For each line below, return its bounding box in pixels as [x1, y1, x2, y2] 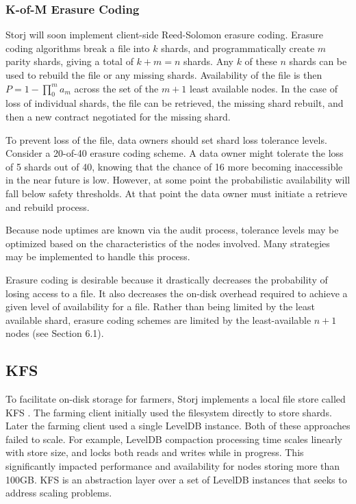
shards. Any [183, 54, 233, 68]
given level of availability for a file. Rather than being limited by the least [5, 299, 315, 314]
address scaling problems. [5, 486, 112, 500]
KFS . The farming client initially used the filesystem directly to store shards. [5, 405, 332, 419]
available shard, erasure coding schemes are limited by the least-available [5, 312, 311, 327]
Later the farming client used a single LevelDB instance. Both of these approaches [5, 418, 351, 433]
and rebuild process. [5, 199, 90, 214]
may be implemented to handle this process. [5, 249, 190, 264]
